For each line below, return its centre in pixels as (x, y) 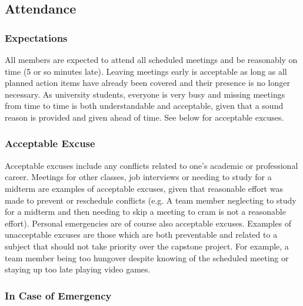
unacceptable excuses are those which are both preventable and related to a (141, 235)
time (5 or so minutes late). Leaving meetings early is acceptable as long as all (146, 71)
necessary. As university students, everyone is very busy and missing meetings (145, 94)
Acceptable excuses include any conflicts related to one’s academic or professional (151, 165)
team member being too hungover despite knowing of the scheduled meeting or (147, 257)
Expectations (36, 37)
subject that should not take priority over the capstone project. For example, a (147, 246)
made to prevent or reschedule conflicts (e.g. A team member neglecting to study (151, 200)
